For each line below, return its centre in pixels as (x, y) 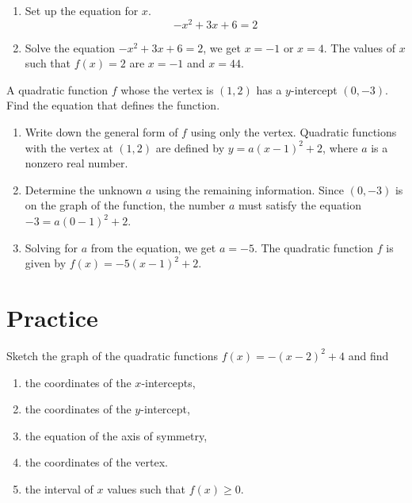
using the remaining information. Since (250, 189)
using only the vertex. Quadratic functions (294, 132)
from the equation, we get (153, 247)
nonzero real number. (76, 163)
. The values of (360, 47)
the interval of (59, 488)
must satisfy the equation (300, 205)
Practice (52, 317)
